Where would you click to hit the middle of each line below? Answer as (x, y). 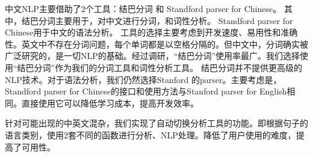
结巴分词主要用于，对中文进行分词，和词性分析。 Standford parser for (157, 20)
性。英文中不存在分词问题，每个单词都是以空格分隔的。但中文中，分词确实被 (156, 44)
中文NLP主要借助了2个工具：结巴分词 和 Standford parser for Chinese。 (143, 8)
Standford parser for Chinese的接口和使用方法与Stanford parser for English (146, 91)
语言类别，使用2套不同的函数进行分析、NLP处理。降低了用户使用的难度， (150, 134)
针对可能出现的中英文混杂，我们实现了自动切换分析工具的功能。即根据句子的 (156, 123)
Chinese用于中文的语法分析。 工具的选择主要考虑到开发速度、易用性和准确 (151, 32)
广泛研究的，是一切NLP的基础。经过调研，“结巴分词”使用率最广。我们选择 (152, 56)
